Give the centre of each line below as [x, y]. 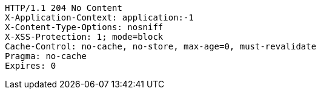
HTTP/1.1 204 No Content [64, 8]
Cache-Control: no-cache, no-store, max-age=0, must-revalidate [161, 46]
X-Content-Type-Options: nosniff [84, 27]
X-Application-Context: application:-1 [99, 17]
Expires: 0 [31, 66]
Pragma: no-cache [46, 56]
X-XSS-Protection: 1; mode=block [84, 37]
